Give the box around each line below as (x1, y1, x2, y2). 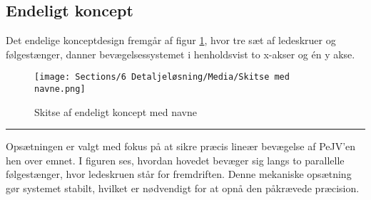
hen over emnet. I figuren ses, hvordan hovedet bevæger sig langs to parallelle (6, 152, 345, 167)
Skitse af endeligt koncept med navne (34, 104, 197, 119)
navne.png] (34, 84, 86, 95)
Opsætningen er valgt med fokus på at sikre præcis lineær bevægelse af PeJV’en (6, 139, 356, 154)
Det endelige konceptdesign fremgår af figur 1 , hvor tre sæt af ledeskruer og (6, 33, 336, 48)
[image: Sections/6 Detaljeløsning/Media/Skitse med (34, 72, 290, 83)
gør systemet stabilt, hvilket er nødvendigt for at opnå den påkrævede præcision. (6, 181, 360, 196)
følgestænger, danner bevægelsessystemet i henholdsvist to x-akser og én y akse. (6, 46, 355, 61)
